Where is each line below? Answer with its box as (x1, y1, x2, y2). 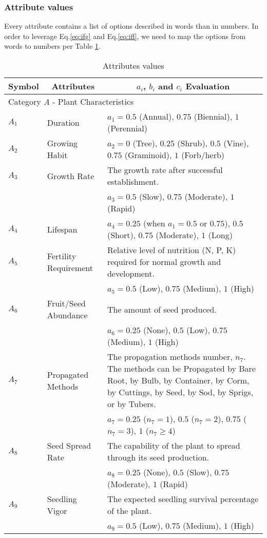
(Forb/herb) (181, 149, 225, 161)
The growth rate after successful (107, 164, 223, 176)
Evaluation (185, 80, 230, 92)
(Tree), (132, 137, 158, 149)
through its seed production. (107, 451, 209, 463)
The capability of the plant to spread (107, 439, 240, 451)
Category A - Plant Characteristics (8, 95, 134, 107)
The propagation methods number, (107, 351, 233, 362)
